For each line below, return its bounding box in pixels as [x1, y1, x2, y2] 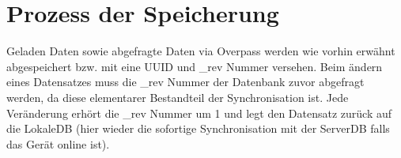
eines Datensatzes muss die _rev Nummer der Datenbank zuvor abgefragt [6, 73, 365, 90]
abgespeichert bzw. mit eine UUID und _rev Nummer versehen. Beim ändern [6, 58, 383, 74]
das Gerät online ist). [6, 135, 110, 152]
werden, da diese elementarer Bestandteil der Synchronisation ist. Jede [6, 88, 349, 105]
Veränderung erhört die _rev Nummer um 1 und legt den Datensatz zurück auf [6, 104, 392, 121]
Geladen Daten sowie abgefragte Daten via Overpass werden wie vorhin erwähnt [6, 43, 395, 59]
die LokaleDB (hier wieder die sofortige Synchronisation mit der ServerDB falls [6, 120, 390, 137]
